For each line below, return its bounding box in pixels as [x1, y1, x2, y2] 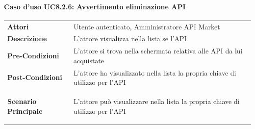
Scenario [7, 96, 37, 106]
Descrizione [7, 33, 47, 44]
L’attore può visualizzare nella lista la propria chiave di [74, 96, 240, 106]
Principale [7, 105, 43, 116]
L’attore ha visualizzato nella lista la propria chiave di [74, 67, 236, 77]
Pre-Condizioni [7, 51, 59, 61]
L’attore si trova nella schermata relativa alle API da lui [74, 46, 243, 56]
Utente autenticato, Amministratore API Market [74, 21, 220, 31]
